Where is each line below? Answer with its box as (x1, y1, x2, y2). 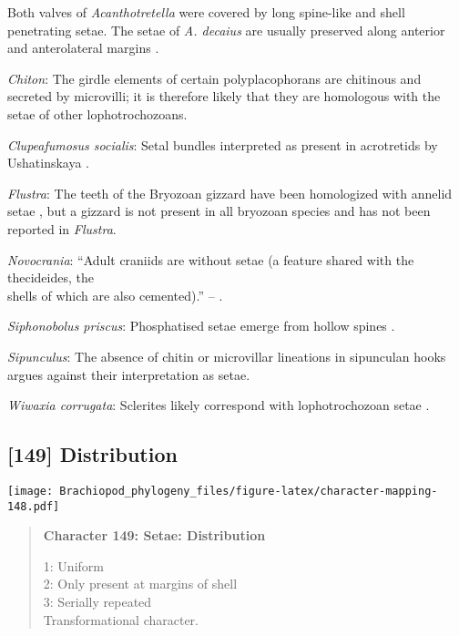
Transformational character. (43, 610, 199, 629)
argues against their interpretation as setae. (7, 364, 250, 384)
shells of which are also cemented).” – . (7, 285, 223, 304)
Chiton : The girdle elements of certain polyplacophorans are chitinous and (7, 68, 422, 87)
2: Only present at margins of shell (43, 574, 238, 593)
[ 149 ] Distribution (7, 440, 178, 468)
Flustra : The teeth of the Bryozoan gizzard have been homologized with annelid (7, 183, 453, 202)
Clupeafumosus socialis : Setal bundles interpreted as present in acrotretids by (7, 135, 438, 154)
